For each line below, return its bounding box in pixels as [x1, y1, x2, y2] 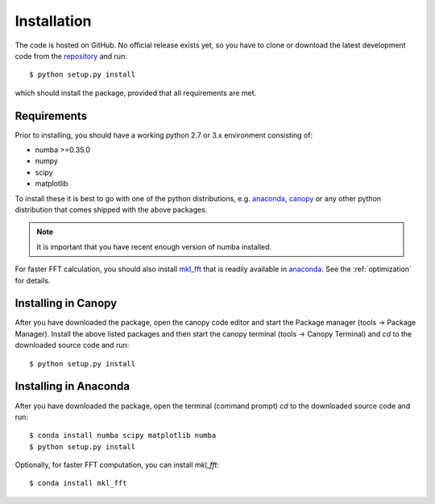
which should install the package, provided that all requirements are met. [14, 88, 257, 97]
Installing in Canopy [14, 296, 118, 310]
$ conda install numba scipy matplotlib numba [29, 431, 217, 440]
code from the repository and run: [14, 51, 128, 60]
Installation [14, 12, 92, 30]
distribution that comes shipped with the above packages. [14, 204, 208, 214]
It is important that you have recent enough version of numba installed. [36, 242, 272, 251]
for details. [14, 275, 51, 285]
